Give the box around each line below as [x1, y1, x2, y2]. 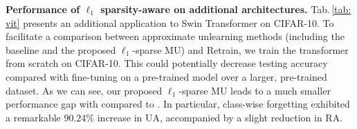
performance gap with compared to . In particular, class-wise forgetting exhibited [6, 97, 350, 111]
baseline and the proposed [6, 42, 116, 57]
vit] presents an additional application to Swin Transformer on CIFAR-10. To [6, 15, 334, 30]
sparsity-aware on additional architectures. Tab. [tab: [100, 2, 351, 16]
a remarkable [6, 110, 61, 124]
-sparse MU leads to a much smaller [178, 83, 331, 97]
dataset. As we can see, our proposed [6, 83, 163, 97]
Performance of [6, 2, 80, 16]
